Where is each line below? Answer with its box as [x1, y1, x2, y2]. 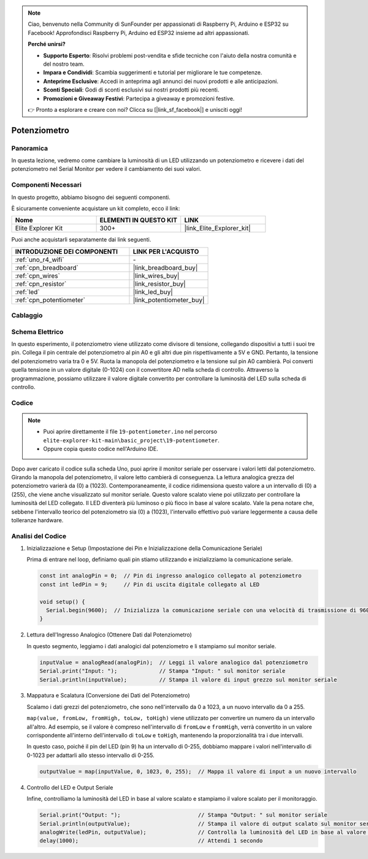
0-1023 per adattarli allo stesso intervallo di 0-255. [26, 751, 155, 759]
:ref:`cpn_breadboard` [15, 263, 79, 272]
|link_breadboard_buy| [132, 263, 198, 272]
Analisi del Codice [11, 531, 67, 540]
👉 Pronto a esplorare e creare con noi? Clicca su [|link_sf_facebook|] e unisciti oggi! [28, 106, 242, 113]
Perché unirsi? [28, 41, 66, 48]
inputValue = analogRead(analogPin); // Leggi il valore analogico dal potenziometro [39, 659, 309, 666]
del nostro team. [43, 60, 85, 68]
